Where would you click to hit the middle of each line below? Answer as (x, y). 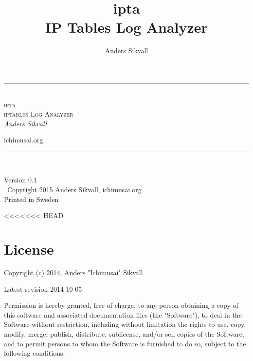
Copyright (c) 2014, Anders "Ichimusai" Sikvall (73, 272)
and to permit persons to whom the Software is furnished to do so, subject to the (125, 343)
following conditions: (35, 353)
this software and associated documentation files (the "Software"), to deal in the (123, 314)
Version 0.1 (20, 180)
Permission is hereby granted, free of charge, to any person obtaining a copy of (121, 305)
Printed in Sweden (31, 199)
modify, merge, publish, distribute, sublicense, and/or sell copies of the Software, (124, 333)
